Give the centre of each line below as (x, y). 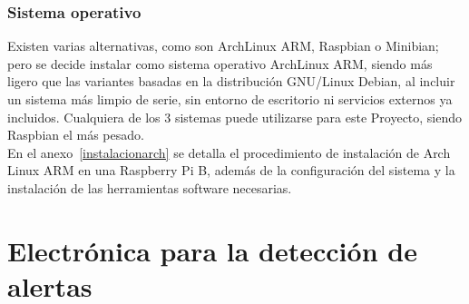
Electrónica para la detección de (212, 250)
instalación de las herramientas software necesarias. (150, 187)
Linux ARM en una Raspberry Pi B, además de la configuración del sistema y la (231, 170)
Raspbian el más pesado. (76, 135)
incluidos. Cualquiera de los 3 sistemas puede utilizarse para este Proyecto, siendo (235, 117)
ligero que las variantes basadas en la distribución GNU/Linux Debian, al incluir (231, 81)
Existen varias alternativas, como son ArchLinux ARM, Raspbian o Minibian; (223, 46)
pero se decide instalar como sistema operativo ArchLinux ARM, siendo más (220, 63)
